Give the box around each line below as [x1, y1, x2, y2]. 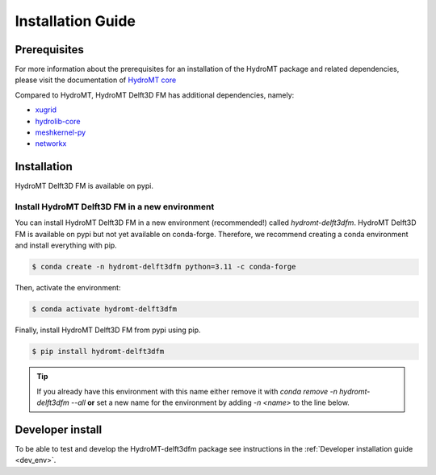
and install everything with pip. [15, 240, 117, 250]
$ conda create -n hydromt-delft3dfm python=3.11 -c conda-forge [31, 262, 296, 272]
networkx [35, 139, 67, 148]
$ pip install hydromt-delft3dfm [31, 347, 165, 356]
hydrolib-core [35, 116, 81, 126]
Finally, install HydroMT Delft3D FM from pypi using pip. [15, 325, 201, 335]
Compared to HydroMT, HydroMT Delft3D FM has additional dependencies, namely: [15, 90, 295, 100]
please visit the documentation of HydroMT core [15, 75, 177, 85]
